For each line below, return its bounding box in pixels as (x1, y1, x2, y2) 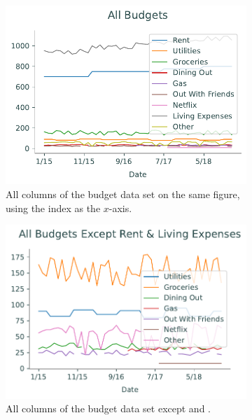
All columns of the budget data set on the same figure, (6, 186, 240, 201)
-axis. (108, 200, 132, 215)
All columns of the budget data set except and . (6, 401, 211, 416)
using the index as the (6, 200, 101, 215)
